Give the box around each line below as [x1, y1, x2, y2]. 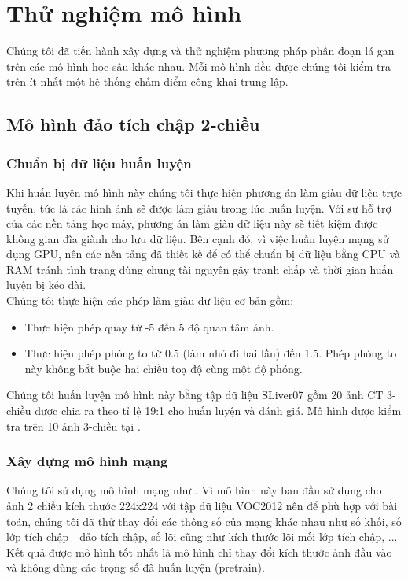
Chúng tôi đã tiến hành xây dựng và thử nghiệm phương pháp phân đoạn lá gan [6, 43, 395, 59]
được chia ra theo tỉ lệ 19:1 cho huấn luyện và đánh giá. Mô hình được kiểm [35, 402, 402, 419]
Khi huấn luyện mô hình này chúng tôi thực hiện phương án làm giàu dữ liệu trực [6, 183, 402, 200]
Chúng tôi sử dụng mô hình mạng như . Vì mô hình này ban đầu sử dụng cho [6, 482, 382, 498]
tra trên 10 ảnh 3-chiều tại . [6, 417, 141, 434]
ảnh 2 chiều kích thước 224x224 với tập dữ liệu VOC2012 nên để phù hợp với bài [6, 498, 398, 514]
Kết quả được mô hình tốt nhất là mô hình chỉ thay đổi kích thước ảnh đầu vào [6, 543, 392, 560]
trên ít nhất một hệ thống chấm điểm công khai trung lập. [6, 73, 289, 90]
